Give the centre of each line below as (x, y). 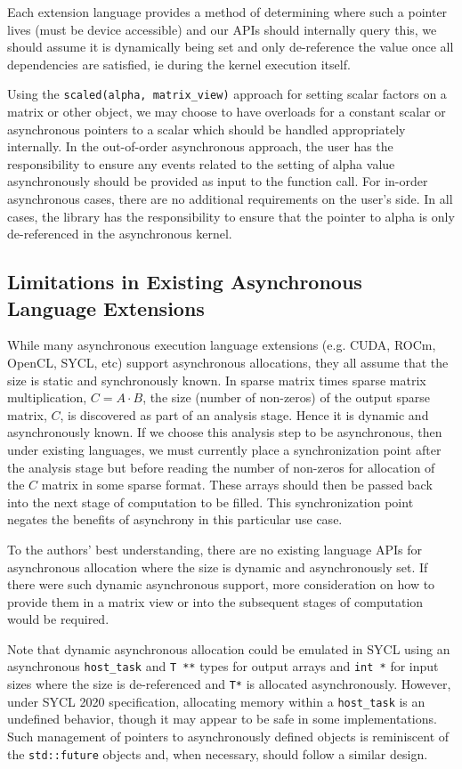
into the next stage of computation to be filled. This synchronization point (211, 502)
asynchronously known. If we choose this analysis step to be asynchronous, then (225, 432)
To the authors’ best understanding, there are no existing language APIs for (215, 549)
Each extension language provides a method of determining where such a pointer (227, 12)
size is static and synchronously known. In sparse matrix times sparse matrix (217, 380)
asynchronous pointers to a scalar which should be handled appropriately (207, 129)
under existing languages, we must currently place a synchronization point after (224, 449)
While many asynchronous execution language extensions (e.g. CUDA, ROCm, (222, 345)
